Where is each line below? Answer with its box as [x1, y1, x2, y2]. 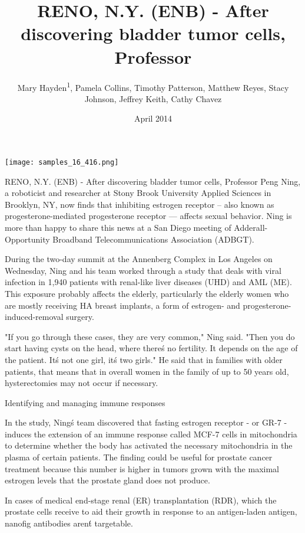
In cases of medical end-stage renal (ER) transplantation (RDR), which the [5, 493, 277, 506]
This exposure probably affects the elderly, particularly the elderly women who [5, 287, 289, 299]
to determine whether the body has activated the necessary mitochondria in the [5, 439, 293, 452]
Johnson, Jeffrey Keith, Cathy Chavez [84, 92, 222, 104]
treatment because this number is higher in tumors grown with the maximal [5, 462, 279, 475]
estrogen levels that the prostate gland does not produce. [5, 474, 210, 486]
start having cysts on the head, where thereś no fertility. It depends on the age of [5, 342, 298, 354]
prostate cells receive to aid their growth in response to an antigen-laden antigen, [5, 505, 297, 518]
